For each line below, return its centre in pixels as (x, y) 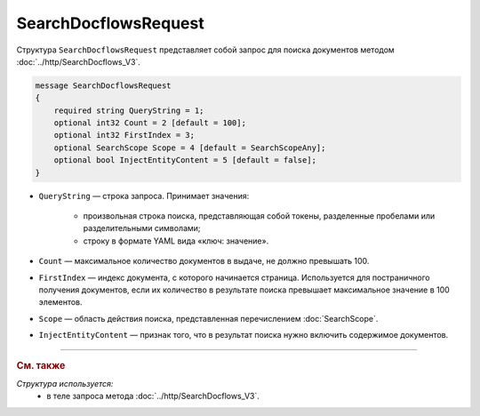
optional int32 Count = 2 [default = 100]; (150, 123)
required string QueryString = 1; (129, 110)
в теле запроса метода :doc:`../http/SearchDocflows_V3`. (153, 396)
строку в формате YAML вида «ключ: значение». (176, 241)
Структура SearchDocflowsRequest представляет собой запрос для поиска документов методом (205, 50)
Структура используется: (65, 383)
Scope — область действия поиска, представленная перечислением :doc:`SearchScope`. (208, 318)
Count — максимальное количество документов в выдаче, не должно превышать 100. (204, 261)
